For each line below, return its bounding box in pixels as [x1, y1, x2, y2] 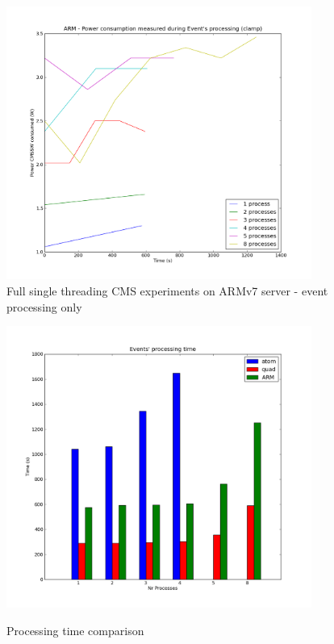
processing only [6, 298, 82, 315]
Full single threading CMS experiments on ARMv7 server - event [6, 282, 328, 299]
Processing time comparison [6, 621, 144, 638]
